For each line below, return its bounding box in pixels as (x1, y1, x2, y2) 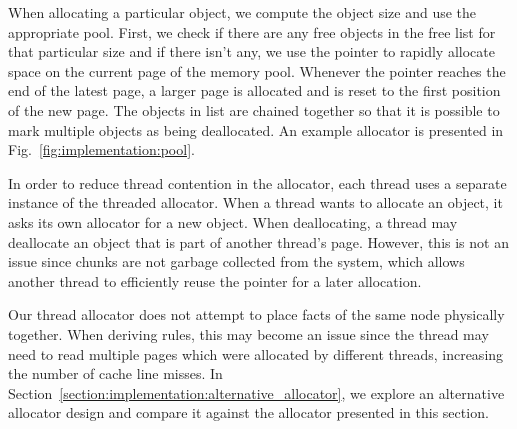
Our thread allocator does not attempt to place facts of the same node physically (8, 304, 505, 325)
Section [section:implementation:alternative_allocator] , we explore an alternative (8, 382, 505, 403)
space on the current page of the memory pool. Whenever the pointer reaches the (8, 60, 506, 81)
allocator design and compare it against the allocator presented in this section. (8, 402, 489, 423)
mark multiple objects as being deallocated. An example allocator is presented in (8, 119, 504, 140)
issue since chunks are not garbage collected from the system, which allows (8, 251, 465, 272)
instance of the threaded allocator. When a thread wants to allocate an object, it (8, 192, 503, 213)
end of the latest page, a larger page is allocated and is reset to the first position (8, 80, 501, 101)
